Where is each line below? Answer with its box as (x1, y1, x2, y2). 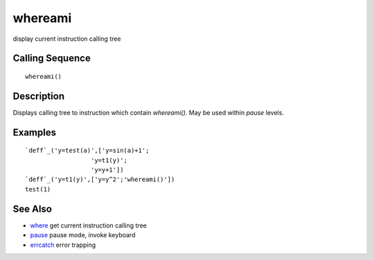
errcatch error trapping (30, 241, 96, 249)
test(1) (25, 185, 51, 193)
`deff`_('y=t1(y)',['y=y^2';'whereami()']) (25, 176, 175, 183)
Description (12, 90, 65, 102)
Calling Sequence (12, 53, 91, 64)
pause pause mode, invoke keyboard (30, 231, 136, 239)
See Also (12, 203, 52, 214)
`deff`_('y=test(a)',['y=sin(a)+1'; (25, 147, 150, 155)
